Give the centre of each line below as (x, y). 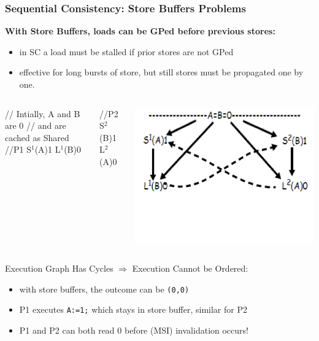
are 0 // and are (36, 125)
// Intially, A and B (43, 113)
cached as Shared (37, 137)
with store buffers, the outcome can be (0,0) (104, 289)
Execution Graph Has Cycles (59, 268)
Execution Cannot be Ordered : (190, 268)
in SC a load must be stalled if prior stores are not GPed (126, 51)
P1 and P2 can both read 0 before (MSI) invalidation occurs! (134, 330)
